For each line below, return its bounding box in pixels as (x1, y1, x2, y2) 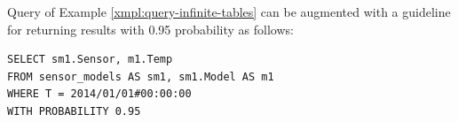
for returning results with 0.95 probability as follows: (7, 19, 294, 38)
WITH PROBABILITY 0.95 (7, 104, 141, 118)
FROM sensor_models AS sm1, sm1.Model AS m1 (7, 70, 274, 83)
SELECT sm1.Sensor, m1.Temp (7, 53, 173, 66)
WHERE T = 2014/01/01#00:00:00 (7, 88, 192, 101)
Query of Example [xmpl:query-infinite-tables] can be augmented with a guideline (7, 3, 451, 20)
